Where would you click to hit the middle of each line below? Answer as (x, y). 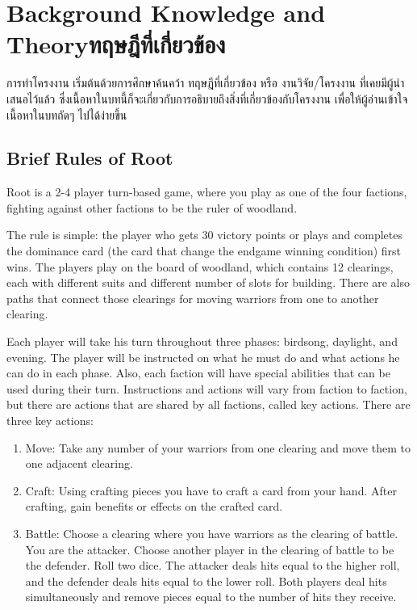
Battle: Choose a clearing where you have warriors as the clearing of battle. (212, 533)
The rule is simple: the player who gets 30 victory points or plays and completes (204, 235)
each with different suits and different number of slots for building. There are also (208, 282)
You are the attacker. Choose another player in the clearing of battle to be (210, 549)
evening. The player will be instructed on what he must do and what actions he (203, 357)
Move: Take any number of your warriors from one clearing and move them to (218, 447)
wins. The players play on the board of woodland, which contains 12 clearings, (200, 266)
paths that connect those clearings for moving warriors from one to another (193, 298)
